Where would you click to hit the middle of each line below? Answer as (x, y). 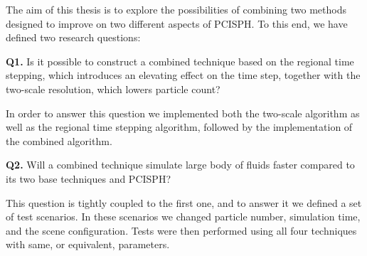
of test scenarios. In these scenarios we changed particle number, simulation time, (183, 217)
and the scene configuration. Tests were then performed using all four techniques (181, 230)
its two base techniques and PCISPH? (88, 178)
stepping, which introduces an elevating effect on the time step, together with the (183, 75)
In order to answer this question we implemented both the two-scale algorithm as (183, 113)
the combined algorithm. (59, 140)
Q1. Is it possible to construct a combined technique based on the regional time (180, 61)
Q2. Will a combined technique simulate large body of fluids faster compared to (180, 165)
